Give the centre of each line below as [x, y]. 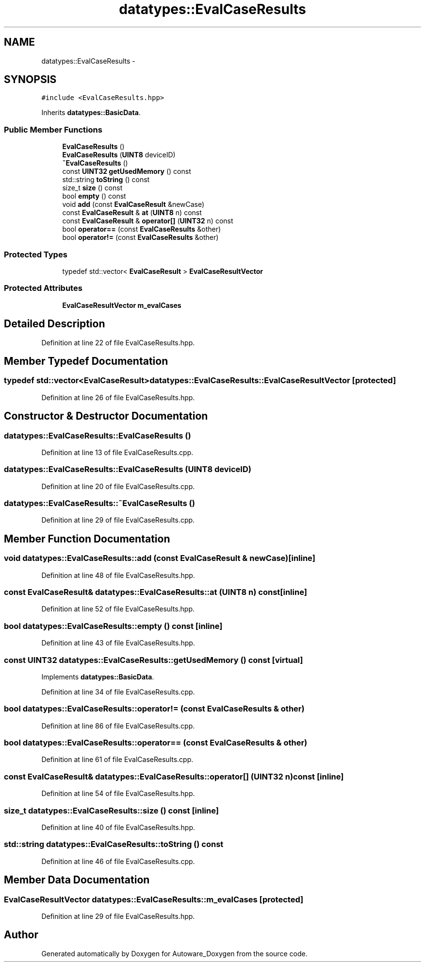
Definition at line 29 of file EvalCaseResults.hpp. [118, 916]
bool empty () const [94, 196]
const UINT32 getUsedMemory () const [127, 171]
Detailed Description [55, 324]
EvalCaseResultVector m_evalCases [122, 305]
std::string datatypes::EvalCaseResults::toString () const [114, 844]
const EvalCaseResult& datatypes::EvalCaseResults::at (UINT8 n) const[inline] [155, 592]
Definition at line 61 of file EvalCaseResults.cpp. [117, 760]
